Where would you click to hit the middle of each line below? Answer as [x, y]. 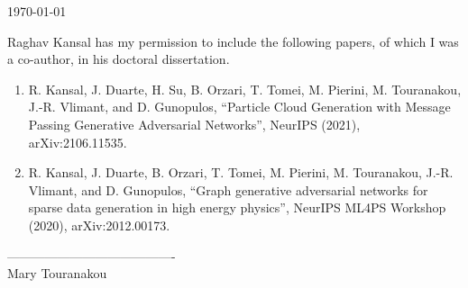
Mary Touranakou [57, 273]
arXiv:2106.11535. [78, 142]
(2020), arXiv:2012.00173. [99, 225]
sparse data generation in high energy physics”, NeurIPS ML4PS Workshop [237, 207]
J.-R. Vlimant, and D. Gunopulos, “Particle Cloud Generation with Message [239, 107]
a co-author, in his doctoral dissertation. [119, 59]
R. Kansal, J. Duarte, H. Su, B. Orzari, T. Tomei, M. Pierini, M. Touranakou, [245, 89]
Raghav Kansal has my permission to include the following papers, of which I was [233, 41]
